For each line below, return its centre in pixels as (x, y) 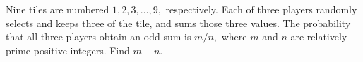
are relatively (319, 37)
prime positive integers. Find (68, 50)
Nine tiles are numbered (58, 9)
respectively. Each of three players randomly (261, 9)
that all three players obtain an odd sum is (99, 37)
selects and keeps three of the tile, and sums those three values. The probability (178, 23)
